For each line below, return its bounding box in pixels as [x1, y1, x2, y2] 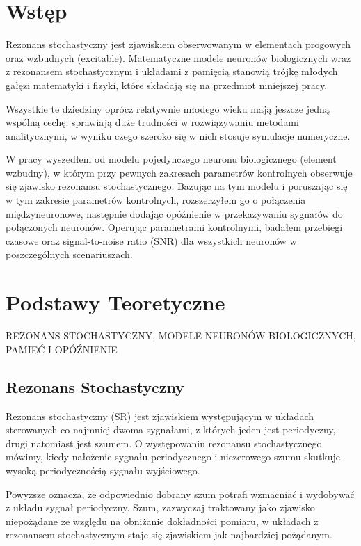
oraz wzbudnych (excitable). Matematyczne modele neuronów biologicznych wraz [6, 50, 351, 65]
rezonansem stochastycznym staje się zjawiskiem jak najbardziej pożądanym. [6, 527, 332, 542]
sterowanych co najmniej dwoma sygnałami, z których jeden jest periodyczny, [6, 422, 336, 437]
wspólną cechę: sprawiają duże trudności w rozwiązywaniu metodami [6, 115, 299, 129]
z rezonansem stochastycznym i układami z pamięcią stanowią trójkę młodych [6, 64, 338, 79]
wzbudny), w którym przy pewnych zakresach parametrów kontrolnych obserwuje [6, 165, 353, 179]
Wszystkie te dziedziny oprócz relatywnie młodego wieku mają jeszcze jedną [6, 101, 330, 115]
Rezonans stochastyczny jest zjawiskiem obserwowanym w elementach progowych [6, 37, 351, 51]
